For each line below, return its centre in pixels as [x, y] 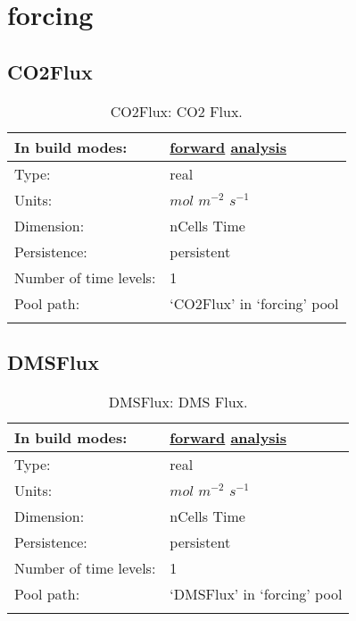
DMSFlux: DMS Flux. [178, 401]
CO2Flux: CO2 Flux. [176, 111]
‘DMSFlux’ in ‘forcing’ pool [256, 593]
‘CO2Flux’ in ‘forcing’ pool [254, 303]
